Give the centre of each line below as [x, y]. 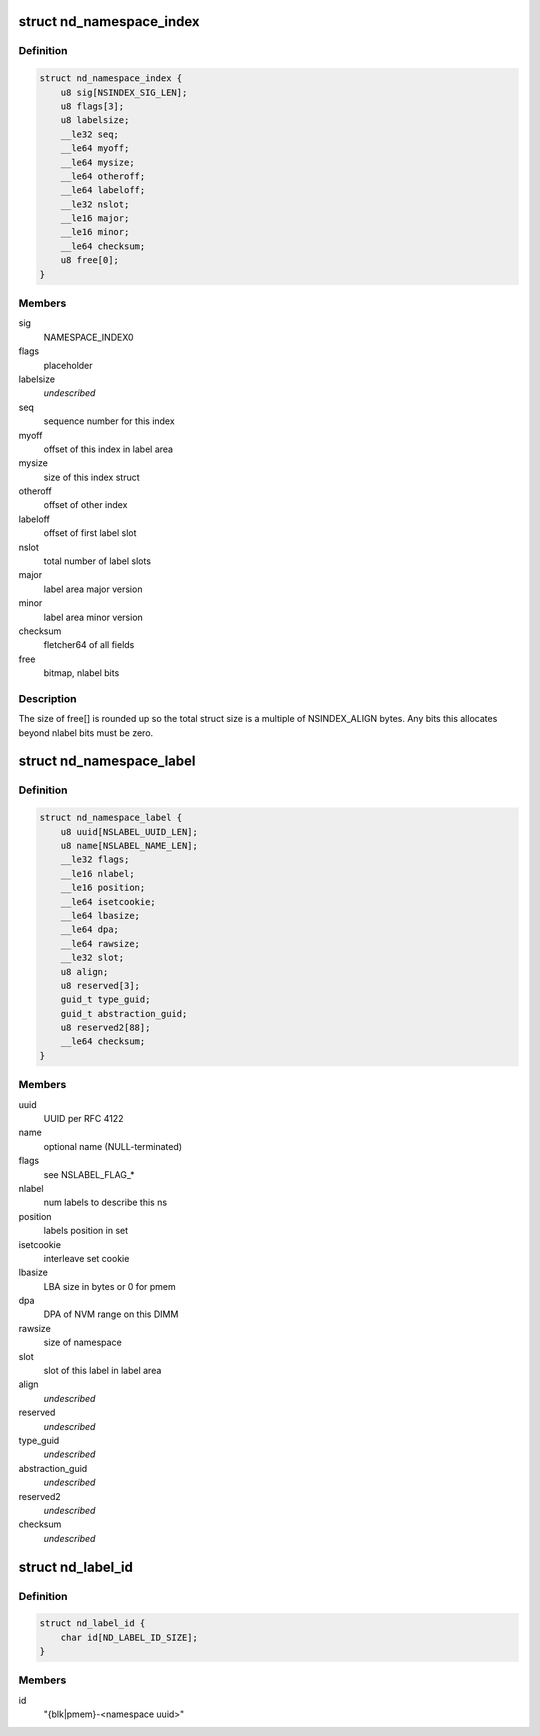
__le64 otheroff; [103, 176]
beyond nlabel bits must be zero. [86, 732]
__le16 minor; [95, 232]
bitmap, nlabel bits [81, 673]
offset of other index [85, 505]
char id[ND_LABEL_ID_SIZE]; [129, 1637]
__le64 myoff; [95, 148]
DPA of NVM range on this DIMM [111, 1314]
